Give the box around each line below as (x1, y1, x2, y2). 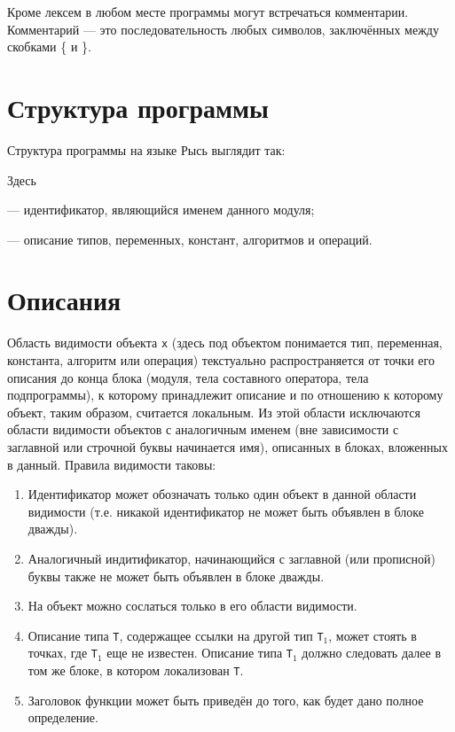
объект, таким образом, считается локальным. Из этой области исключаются (7, 402, 420, 421)
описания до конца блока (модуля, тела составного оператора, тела (7, 368, 369, 386)
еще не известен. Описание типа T (106, 643, 293, 662)
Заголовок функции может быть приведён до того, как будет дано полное (27, 690, 424, 709)
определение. (27, 708, 98, 727)
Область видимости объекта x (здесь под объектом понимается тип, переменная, (7, 333, 443, 352)
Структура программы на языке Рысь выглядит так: (7, 140, 286, 159)
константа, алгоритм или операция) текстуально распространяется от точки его (7, 351, 435, 370)
